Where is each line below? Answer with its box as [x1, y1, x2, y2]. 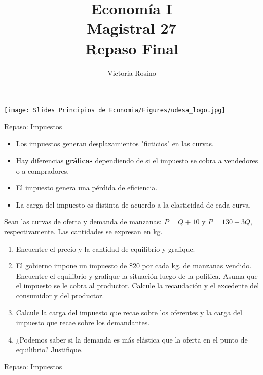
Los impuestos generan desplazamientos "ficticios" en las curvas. [16, 138, 214, 149]
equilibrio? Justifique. [16, 344, 83, 355]
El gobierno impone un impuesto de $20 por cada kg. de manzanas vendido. [16, 260, 252, 271]
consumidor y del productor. [16, 290, 104, 300]
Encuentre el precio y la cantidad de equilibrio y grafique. [16, 243, 195, 254]
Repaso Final [85, 38, 178, 58]
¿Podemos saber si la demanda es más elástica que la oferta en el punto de [16, 334, 248, 345]
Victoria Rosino [107, 67, 156, 78]
